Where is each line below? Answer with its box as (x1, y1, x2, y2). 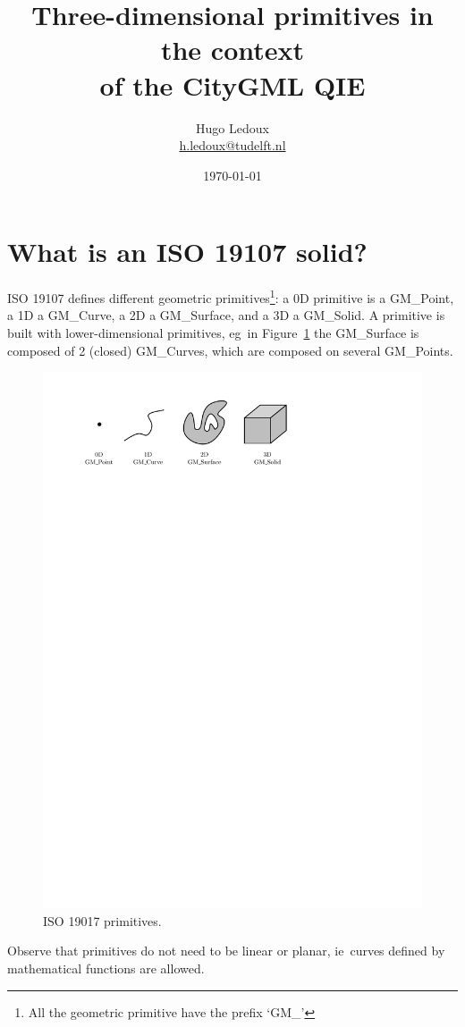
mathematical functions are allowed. (7, 958, 205, 977)
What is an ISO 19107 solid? (7, 233, 368, 270)
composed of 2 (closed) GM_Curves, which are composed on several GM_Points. (7, 341, 453, 359)
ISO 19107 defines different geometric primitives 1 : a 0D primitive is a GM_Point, (7, 286, 454, 307)
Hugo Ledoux (196, 118, 269, 137)
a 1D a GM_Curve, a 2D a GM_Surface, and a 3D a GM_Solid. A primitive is (7, 306, 445, 324)
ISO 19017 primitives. (43, 911, 162, 930)
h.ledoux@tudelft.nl (179, 136, 286, 155)
